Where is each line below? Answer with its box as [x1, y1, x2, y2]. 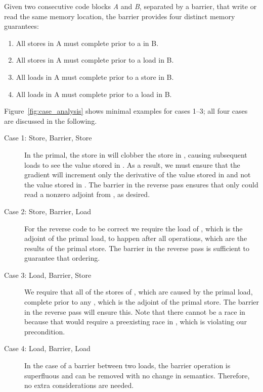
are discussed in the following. [4, 115, 97, 126]
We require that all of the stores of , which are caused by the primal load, [24, 286, 253, 297]
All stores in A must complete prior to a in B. [16, 37, 159, 48]
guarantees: [4, 21, 39, 31]
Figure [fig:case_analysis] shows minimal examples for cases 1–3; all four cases [4, 106, 248, 116]
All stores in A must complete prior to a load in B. [16, 55, 174, 65]
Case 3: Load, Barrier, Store [4, 269, 92, 280]
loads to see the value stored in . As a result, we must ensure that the [24, 159, 240, 170]
